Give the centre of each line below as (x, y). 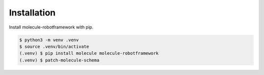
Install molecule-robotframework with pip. (51, 27)
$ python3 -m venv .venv (49, 40)
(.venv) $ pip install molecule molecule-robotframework (89, 53)
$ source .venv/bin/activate (54, 46)
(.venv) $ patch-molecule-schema (59, 60)
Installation (32, 13)
